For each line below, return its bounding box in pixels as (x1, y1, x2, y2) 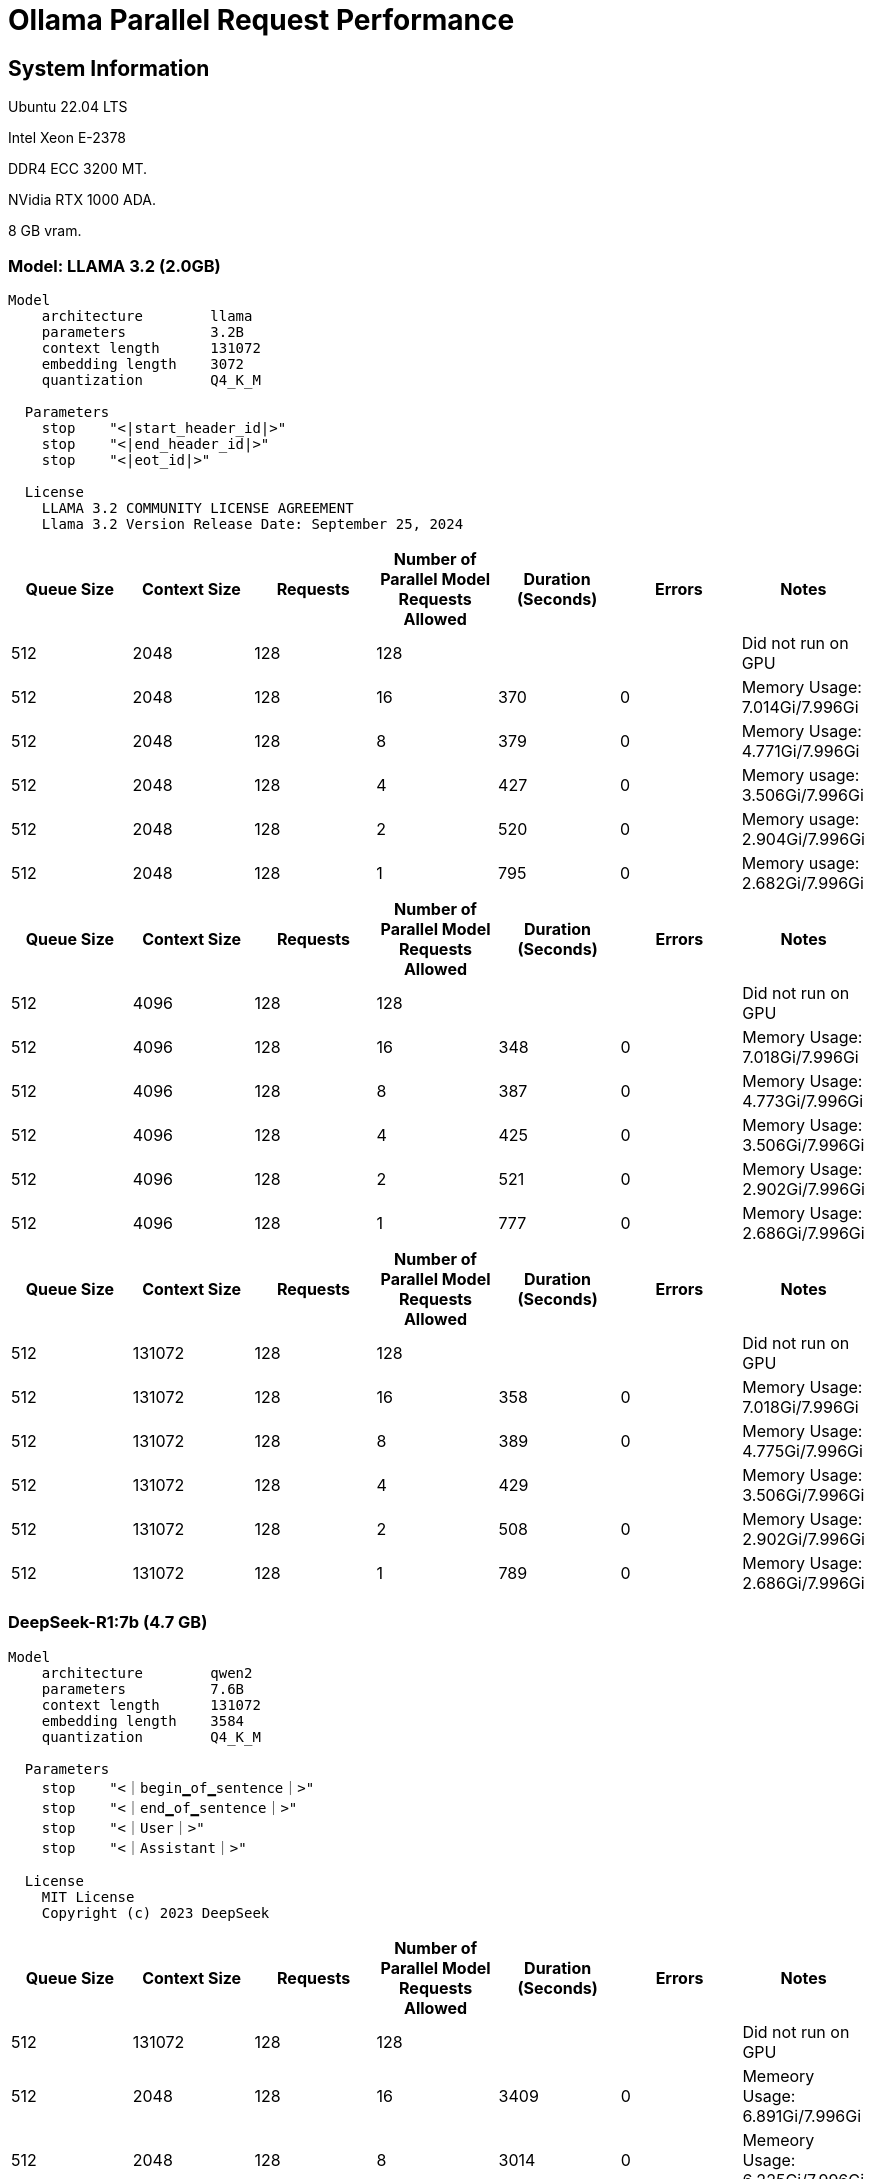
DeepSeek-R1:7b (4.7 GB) (8, 1612, 208, 1633)
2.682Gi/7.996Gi (741, 872, 864, 893)
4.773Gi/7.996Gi (742, 1090, 864, 1111)
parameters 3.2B (41, 323, 245, 340)
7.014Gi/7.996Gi (741, 696, 859, 717)
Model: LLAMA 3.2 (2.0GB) (8, 255, 221, 276)
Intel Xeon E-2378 (8, 129, 126, 147)
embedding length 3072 (41, 355, 245, 372)
